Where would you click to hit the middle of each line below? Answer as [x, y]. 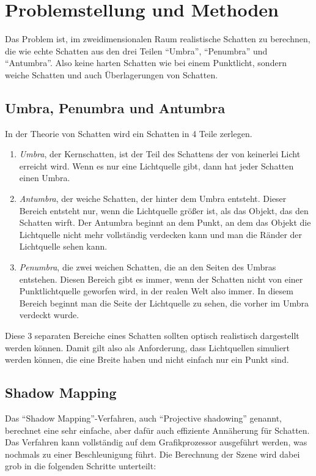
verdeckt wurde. [49, 315]
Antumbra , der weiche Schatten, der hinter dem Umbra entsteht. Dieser [153, 199]
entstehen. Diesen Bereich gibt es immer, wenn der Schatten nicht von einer [161, 279]
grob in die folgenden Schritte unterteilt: [81, 466]
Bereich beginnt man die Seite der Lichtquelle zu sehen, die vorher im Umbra [164, 303]
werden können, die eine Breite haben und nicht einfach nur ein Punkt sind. [147, 359]
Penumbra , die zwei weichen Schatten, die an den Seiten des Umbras [148, 267]
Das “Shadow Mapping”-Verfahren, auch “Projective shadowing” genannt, [143, 418]
